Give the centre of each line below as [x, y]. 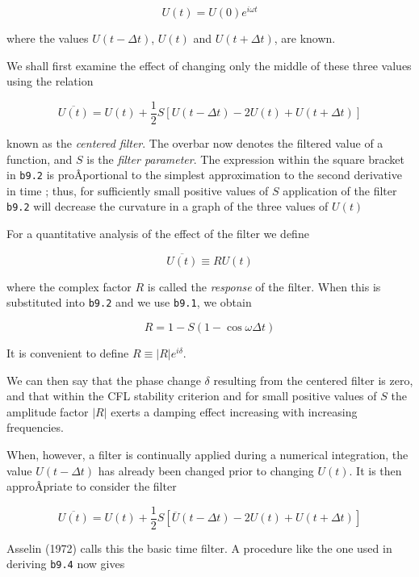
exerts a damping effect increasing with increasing [234, 411]
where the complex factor [69, 286]
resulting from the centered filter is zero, [313, 380]
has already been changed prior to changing [206, 470]
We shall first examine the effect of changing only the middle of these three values [209, 65]
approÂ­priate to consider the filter [92, 486]
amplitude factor [48, 411]
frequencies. [35, 427]
